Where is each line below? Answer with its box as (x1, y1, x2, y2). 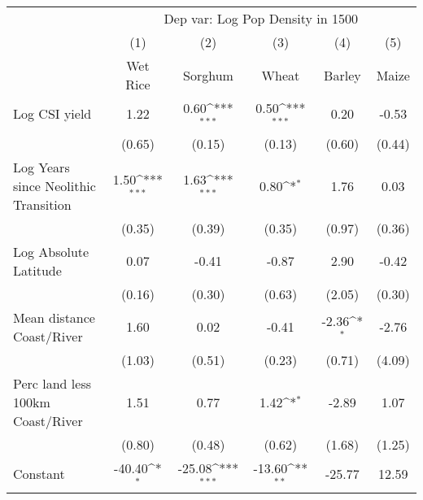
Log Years (13, 157, 70, 176)
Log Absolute (13, 241, 89, 261)
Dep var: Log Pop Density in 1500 (164, 9, 358, 28)
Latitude (13, 260, 62, 280)
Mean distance (13, 307, 95, 327)
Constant (13, 464, 65, 484)
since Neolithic (13, 176, 96, 195)
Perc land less (13, 373, 91, 393)
